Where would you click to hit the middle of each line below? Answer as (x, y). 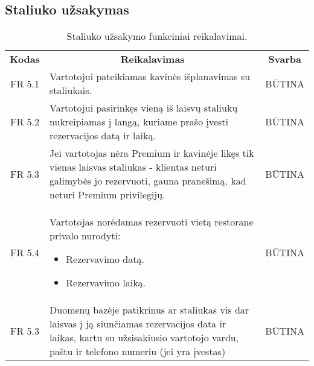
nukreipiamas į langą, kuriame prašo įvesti (139, 122)
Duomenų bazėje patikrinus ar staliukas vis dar (149, 310)
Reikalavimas (152, 59)
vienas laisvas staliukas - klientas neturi (133, 167)
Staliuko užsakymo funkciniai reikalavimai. (157, 36)
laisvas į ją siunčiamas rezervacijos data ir (138, 324)
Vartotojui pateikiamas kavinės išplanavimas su (150, 77)
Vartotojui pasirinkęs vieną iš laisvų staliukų (144, 108)
